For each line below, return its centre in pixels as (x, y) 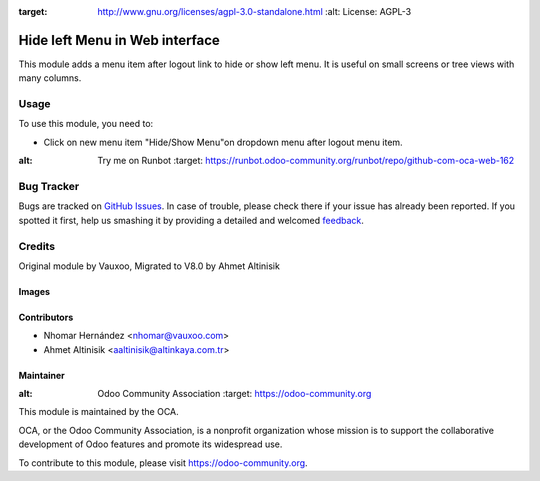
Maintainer (41, 375)
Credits (36, 246)
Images (34, 291)
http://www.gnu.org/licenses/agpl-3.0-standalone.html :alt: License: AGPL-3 (254, 11)
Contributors (46, 317)
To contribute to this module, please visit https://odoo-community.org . (163, 462)
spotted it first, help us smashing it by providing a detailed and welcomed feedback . (191, 220)
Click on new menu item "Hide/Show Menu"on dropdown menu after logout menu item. (223, 142)
